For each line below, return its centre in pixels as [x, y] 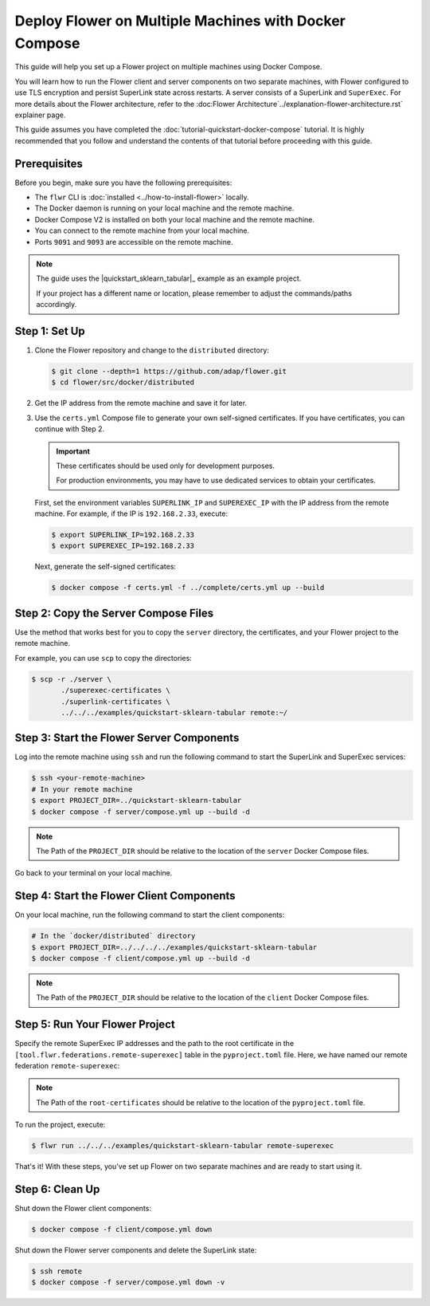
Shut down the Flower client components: [83, 1209]
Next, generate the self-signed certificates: [106, 567]
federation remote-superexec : [67, 1066]
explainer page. [40, 115]
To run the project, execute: [60, 1125]
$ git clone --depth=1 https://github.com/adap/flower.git [169, 371]
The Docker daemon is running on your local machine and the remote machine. [164, 208]
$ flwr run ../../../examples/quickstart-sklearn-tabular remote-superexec [183, 1146]
